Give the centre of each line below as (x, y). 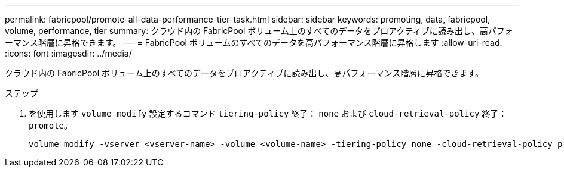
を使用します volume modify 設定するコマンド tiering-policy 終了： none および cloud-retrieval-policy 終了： (268, 113)
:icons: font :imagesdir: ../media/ (68, 53)
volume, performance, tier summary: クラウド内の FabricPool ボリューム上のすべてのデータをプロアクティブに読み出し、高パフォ (259, 31)
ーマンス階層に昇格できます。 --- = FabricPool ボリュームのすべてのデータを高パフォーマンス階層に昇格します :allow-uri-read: (254, 43)
